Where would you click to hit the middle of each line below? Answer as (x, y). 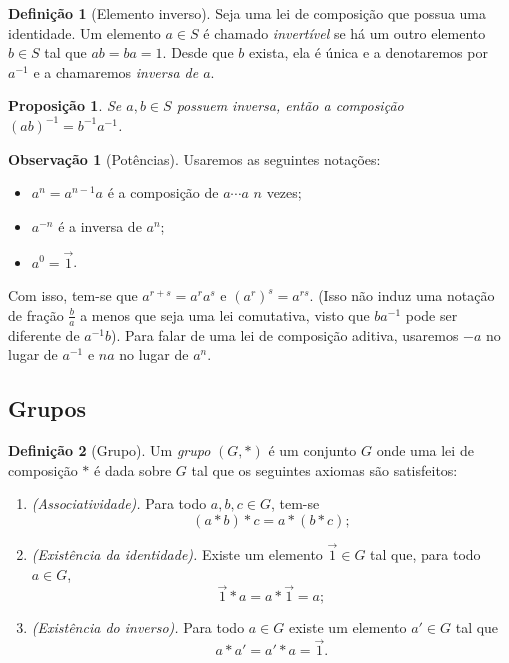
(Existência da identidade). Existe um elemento (177, 553)
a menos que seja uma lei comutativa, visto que (225, 314)
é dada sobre (133, 469)
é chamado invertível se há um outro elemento (344, 32)
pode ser (431, 314)
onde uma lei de (425, 449)
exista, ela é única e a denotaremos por (368, 52)
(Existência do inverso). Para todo (138, 627)
